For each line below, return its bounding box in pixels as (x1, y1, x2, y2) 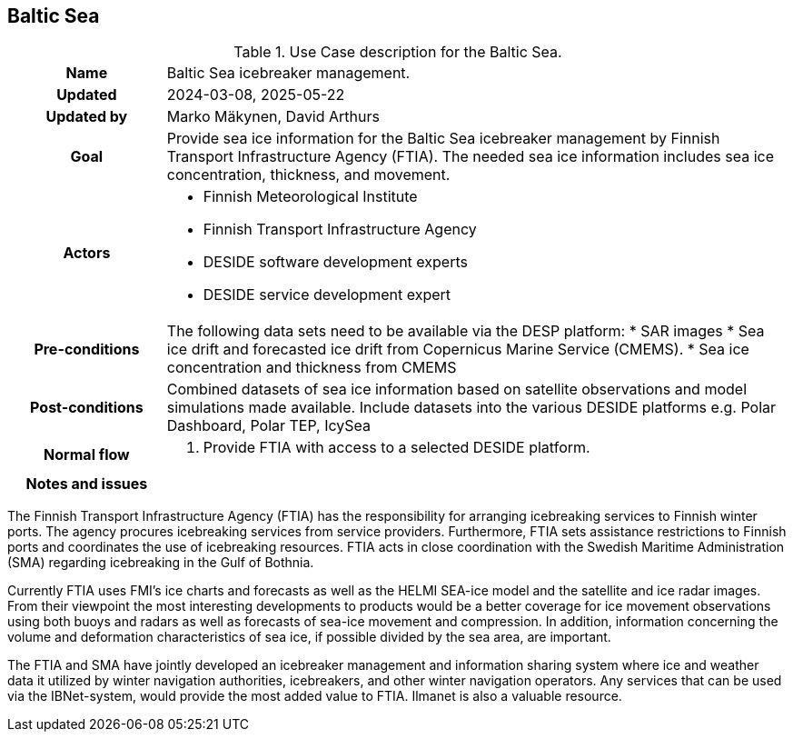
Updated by (45, 107, 128, 126)
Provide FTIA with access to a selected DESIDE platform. (203, 438, 590, 457)
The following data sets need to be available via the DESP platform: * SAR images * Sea (166, 322, 765, 341)
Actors (63, 244, 111, 263)
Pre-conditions (34, 340, 140, 359)
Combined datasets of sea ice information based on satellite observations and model (166, 380, 747, 399)
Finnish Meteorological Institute (203, 187, 418, 206)
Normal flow (44, 445, 130, 464)
